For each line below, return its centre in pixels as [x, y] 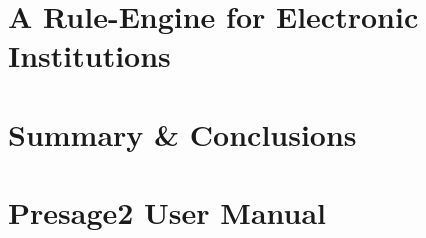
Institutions [89, 55]
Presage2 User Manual [167, 212]
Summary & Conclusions [182, 133]
